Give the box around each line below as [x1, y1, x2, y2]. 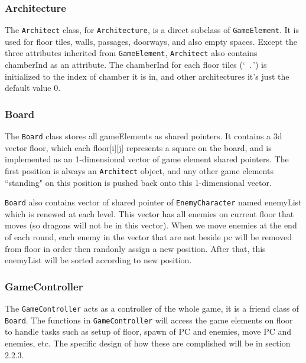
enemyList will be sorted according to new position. [5, 254, 192, 266]
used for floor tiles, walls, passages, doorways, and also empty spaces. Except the [5, 35, 297, 47]
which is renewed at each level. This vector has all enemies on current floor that [5, 207, 294, 220]
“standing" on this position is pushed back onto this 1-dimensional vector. [5, 176, 272, 188]
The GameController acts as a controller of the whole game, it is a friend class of [5, 302, 300, 315]
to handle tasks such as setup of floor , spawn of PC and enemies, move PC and [5, 325, 292, 338]
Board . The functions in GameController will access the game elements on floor [5, 313, 293, 326]
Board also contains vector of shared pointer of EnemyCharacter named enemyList [5, 196, 302, 208]
